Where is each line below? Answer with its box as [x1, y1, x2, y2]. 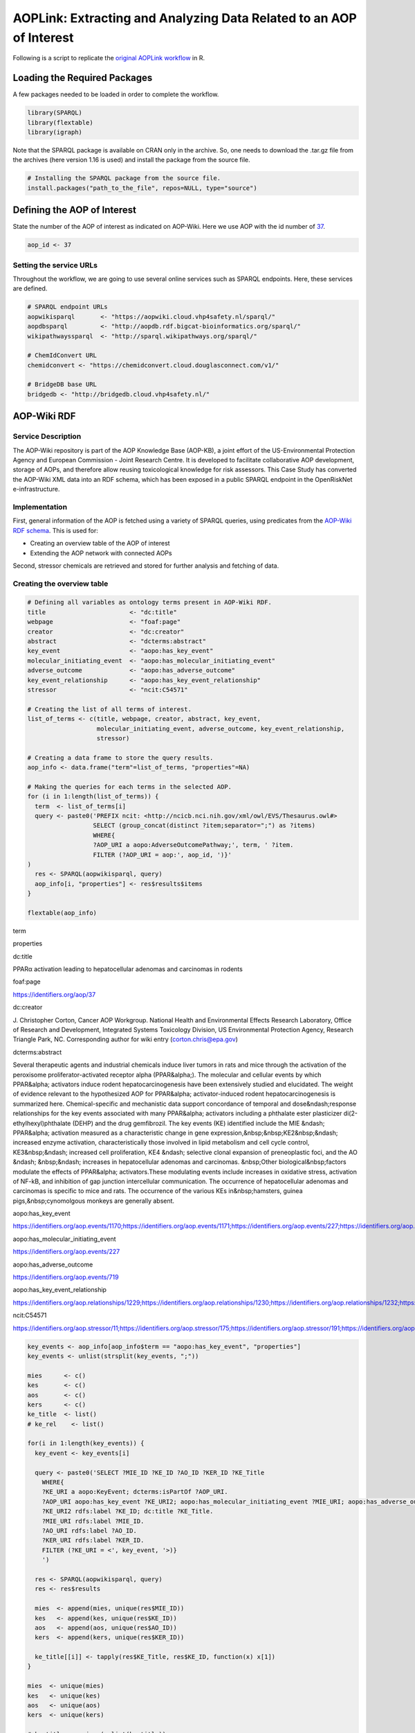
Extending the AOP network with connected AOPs [30, 548, 172, 557]
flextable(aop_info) [27, 909, 97, 916]
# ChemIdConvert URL [27, 351, 97, 360]
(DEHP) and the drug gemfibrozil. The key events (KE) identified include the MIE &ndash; [72, 1119, 325, 1127]
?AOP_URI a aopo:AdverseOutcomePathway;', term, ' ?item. [93, 841, 294, 849]
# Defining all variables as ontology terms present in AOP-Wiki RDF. [27, 598, 273, 607]
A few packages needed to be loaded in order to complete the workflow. [12, 90, 219, 98]
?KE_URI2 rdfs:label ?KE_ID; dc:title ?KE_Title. [41, 1508, 214, 1515]
